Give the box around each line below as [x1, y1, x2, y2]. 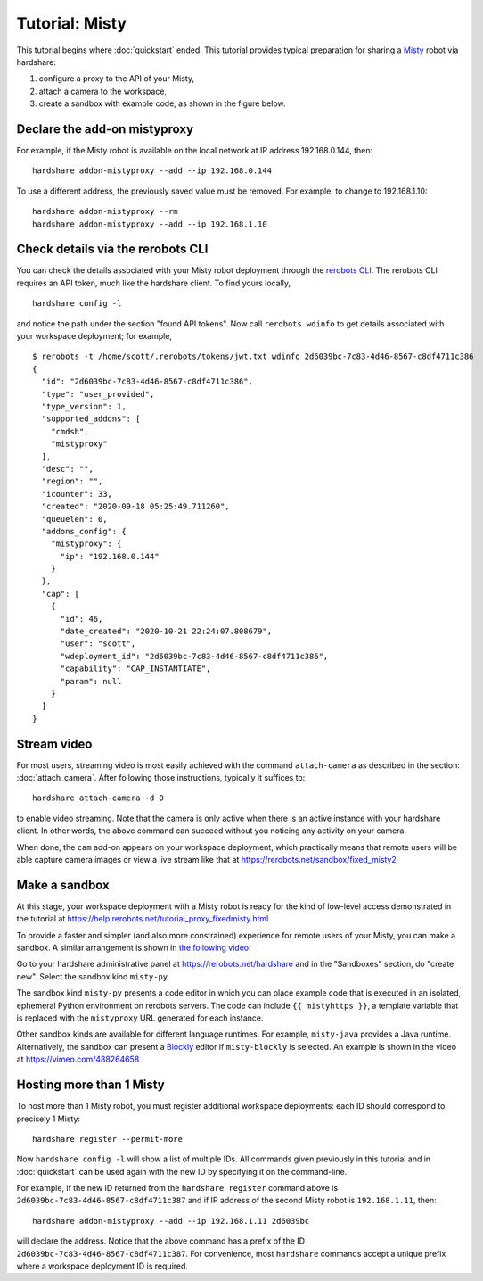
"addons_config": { [41, 526, 127, 536]
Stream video [16, 736, 93, 751]
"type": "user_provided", [41, 389, 155, 399]
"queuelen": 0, [41, 514, 108, 524]
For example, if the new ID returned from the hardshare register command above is [16, 1183, 339, 1194]
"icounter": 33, [41, 489, 113, 499]
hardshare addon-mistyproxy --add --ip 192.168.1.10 [32, 219, 267, 229]
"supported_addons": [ [41, 414, 141, 424]
